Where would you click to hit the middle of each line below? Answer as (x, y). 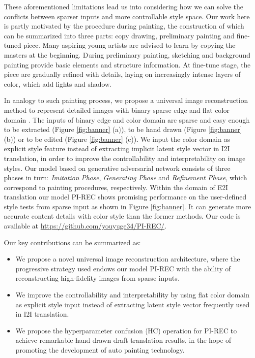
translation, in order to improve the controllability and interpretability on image (125, 158)
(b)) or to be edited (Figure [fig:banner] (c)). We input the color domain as (117, 139)
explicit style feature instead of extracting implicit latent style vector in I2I (117, 148)
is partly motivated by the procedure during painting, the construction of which (124, 26)
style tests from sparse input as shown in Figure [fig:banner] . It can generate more (127, 206)
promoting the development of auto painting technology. (100, 350)
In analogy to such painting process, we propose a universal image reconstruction (126, 100)
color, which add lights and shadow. (58, 83)
